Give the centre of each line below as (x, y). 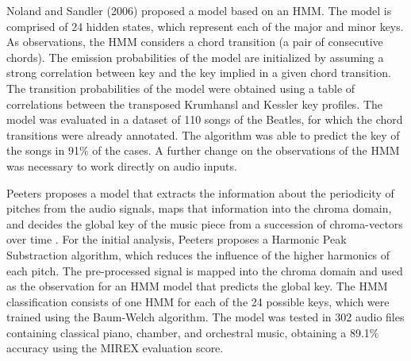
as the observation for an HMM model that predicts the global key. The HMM (197, 286)
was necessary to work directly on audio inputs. (122, 165)
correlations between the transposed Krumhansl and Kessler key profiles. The (195, 104)
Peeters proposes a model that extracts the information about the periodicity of (200, 192)
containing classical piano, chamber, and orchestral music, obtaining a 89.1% (193, 332)
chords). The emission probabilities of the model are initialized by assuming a (195, 57)
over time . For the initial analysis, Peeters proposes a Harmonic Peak (177, 239)
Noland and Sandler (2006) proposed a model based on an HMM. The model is (199, 10)
